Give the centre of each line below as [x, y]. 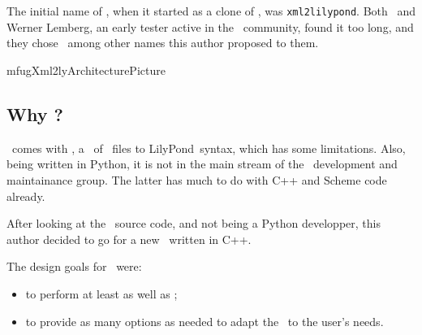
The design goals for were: [74, 266]
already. [26, 196]
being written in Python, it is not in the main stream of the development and [202, 164]
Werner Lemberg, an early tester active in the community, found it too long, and [210, 26]
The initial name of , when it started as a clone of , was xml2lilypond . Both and [211, 11]
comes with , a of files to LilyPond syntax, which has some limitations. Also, [209, 148]
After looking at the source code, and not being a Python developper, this [194, 223]
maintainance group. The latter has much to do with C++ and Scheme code [197, 179]
